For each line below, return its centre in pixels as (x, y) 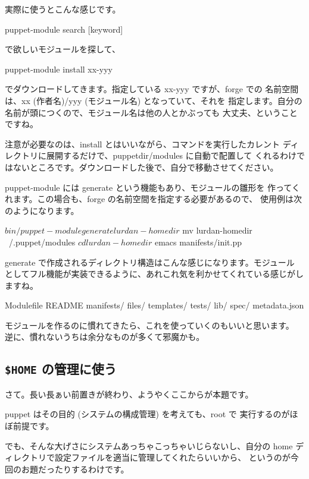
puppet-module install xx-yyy (59, 69)
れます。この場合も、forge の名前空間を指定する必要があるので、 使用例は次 (153, 199)
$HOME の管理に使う (61, 369)
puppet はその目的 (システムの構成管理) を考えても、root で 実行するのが (147, 414)
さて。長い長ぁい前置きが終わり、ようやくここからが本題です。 (129, 394)
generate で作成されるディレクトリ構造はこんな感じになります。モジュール (150, 262)
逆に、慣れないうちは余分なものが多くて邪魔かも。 (105, 337)
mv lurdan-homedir (217, 230)
